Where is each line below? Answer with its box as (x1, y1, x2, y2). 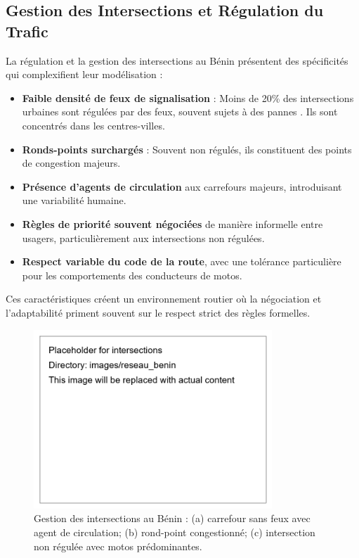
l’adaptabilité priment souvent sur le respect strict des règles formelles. (6, 305, 311, 319)
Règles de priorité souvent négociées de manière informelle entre (22, 216, 323, 231)
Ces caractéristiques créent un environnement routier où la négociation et (6, 291, 322, 306)
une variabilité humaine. (22, 193, 126, 208)
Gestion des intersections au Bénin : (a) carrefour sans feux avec (34, 511, 311, 526)
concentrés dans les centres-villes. (22, 118, 165, 132)
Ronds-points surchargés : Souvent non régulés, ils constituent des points (22, 141, 352, 156)
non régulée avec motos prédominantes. (34, 538, 202, 553)
